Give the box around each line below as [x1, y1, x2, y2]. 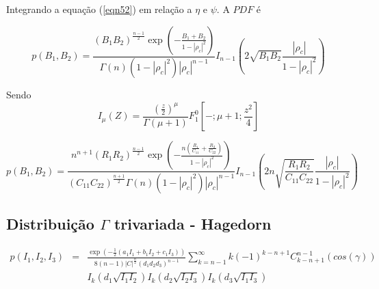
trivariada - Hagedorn [114, 213, 272, 234]
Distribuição [6, 213, 94, 234]
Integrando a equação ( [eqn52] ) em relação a [6, 2, 192, 16]
